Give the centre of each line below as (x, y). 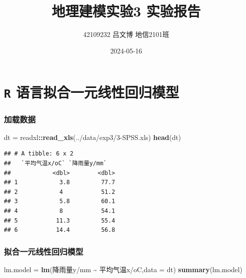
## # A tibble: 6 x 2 (39, 154)
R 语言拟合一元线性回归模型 (92, 92)
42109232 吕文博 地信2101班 (126, 34)
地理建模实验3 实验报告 (126, 11)
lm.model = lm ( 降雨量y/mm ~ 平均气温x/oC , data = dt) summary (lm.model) (123, 269)
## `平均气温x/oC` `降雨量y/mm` (56, 164)
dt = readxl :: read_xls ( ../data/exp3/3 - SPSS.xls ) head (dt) (92, 137)
